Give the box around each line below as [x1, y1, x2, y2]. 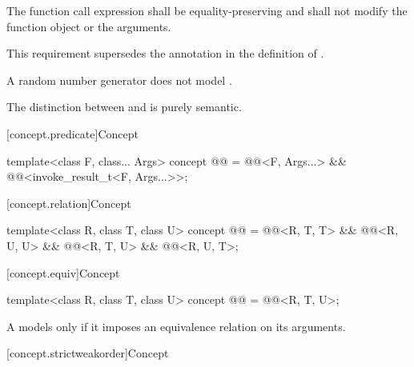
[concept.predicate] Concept [6, 125, 139, 142]
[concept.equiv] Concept [6, 264, 120, 281]
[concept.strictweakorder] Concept [6, 345, 169, 361]
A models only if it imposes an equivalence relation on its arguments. [6, 317, 346, 334]
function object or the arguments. [6, 18, 171, 34]
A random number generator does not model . [6, 71, 232, 88]
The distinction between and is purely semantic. [6, 98, 242, 115]
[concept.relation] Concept [6, 194, 131, 211]
